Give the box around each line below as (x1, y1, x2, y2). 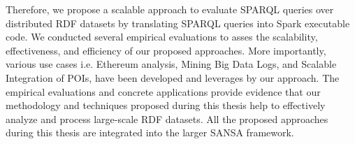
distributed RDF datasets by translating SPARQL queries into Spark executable (6, 15, 350, 30)
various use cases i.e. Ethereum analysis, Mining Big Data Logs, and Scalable (6, 57, 337, 71)
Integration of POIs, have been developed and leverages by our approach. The (6, 70, 340, 85)
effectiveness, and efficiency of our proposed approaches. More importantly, (6, 43, 326, 57)
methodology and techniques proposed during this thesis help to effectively (6, 98, 326, 113)
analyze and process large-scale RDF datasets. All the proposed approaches (6, 111, 328, 126)
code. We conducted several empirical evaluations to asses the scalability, (6, 29, 318, 44)
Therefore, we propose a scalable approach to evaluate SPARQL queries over (6, 2, 334, 16)
